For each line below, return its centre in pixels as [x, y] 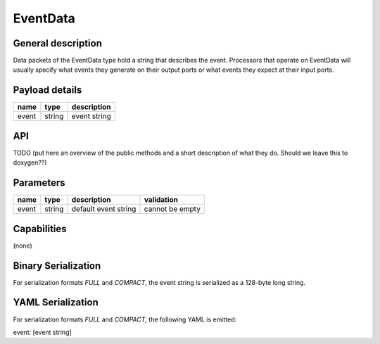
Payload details [47, 90]
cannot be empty [172, 209]
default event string [104, 209]
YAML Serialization [56, 302]
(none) [23, 246]
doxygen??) [30, 163]
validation [161, 200]
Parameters [39, 183]
